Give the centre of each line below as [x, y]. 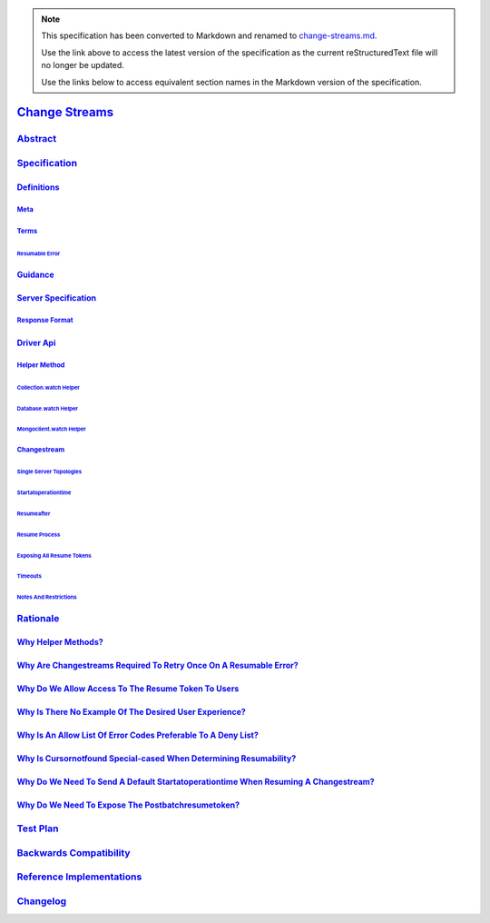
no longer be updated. [83, 65]
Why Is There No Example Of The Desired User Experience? [132, 712]
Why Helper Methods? [60, 642]
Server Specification [57, 298]
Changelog [42, 901]
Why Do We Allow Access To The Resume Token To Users [128, 689]
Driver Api [36, 342]
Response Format [45, 321]
